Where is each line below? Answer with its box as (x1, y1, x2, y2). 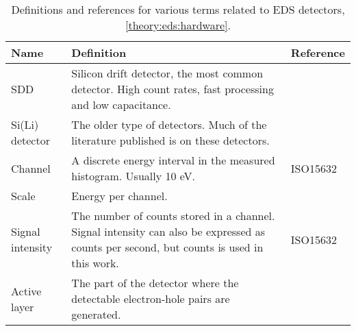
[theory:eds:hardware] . (125, 17, 231, 33)
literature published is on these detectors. (71, 132, 270, 148)
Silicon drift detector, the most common (71, 65, 264, 81)
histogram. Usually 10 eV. (71, 168, 196, 184)
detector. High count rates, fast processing (71, 81, 274, 97)
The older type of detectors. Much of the (71, 117, 267, 132)
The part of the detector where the (71, 275, 239, 291)
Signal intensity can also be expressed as (71, 223, 266, 239)
